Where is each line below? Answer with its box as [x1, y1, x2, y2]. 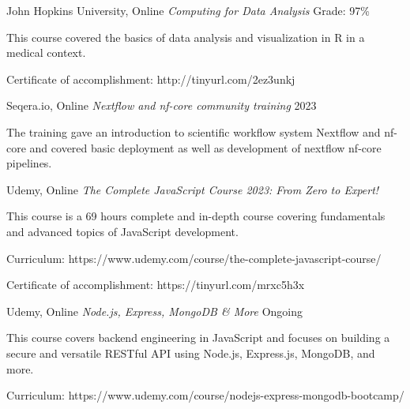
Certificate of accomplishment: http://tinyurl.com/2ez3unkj [6, 70, 295, 87]
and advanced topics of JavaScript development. [6, 223, 239, 239]
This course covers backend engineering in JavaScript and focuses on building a [6, 329, 390, 346]
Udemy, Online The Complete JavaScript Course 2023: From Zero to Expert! [6, 181, 379, 197]
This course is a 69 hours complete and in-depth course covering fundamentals [6, 208, 386, 224]
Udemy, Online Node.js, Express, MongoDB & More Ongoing [6, 302, 303, 319]
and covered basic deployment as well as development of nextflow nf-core [29, 139, 382, 156]
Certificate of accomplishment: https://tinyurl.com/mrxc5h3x [6, 276, 305, 293]
